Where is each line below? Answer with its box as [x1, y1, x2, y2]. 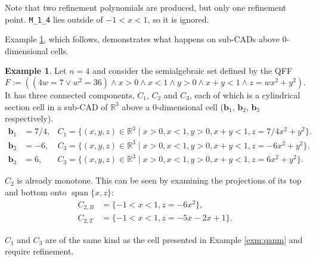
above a [122, 100, 150, 113]
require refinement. [5, 245, 74, 257]
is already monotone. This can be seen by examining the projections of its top [17, 174, 302, 187]
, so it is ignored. [147, 13, 209, 25]
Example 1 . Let [5, 64, 67, 77]
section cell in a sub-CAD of [5, 100, 108, 113]
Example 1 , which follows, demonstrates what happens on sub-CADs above [5, 33, 280, 45]
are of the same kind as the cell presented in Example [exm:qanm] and [45, 233, 303, 246]
